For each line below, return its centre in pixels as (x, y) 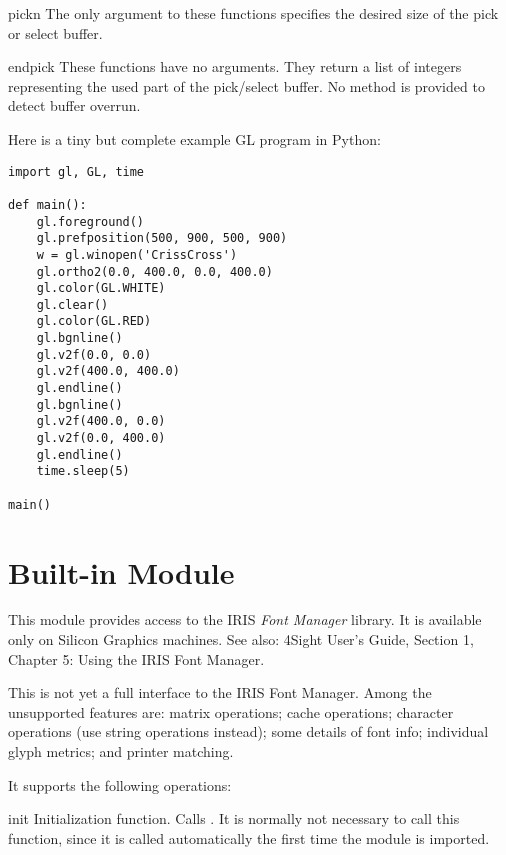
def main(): (47, 204)
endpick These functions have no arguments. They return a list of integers (235, 66)
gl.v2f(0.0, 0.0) (94, 354)
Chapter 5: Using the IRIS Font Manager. (136, 658)
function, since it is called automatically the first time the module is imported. (249, 837)
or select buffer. (55, 32)
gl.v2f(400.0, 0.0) (101, 421)
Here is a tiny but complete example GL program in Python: (194, 138)
